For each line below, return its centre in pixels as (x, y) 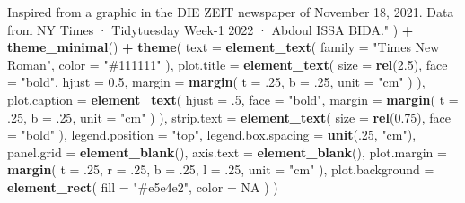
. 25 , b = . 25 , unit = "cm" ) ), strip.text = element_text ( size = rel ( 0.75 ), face (229, 117)
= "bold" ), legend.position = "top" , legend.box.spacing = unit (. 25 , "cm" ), (212, 135)
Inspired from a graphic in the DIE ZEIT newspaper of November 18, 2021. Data (231, 12)
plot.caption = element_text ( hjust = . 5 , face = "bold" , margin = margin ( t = (233, 99)
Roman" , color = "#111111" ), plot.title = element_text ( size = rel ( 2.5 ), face (228, 64)
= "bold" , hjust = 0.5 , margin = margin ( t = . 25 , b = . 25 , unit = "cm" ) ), (216, 82)
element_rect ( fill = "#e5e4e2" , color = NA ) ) (143, 186)
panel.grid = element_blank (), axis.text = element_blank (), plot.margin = (227, 152)
